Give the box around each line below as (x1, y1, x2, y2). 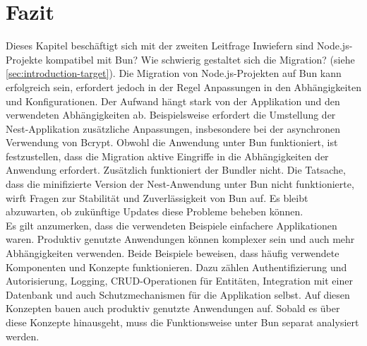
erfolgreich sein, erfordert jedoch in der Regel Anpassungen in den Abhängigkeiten (6, 79, 361, 94)
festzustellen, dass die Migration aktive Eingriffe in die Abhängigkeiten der (6, 148, 329, 163)
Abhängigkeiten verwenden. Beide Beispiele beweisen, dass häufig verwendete (6, 246, 339, 261)
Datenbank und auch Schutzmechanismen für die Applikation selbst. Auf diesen (6, 287, 350, 302)
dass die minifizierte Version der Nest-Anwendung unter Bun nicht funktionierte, (6, 177, 354, 191)
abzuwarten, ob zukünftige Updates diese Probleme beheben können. (6, 204, 303, 219)
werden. (6, 328, 40, 343)
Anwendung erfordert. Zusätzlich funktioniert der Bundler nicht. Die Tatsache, (6, 162, 346, 177)
